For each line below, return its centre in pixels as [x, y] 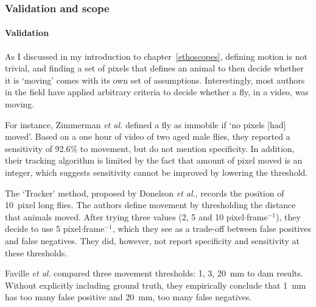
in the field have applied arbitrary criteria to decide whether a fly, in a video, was [157, 92]
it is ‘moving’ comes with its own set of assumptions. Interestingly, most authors [155, 80]
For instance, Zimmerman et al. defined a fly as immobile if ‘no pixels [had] [146, 124]
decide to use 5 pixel [43, 229]
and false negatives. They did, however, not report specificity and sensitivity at [152, 240]
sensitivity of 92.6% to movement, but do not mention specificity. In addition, [150, 148]
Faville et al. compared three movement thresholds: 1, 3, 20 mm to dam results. [154, 273]
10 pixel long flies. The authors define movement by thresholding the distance [150, 205]
